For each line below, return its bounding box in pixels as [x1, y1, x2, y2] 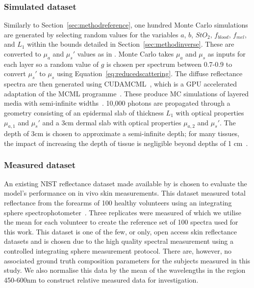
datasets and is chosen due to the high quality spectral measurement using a [4, 236, 234, 246]
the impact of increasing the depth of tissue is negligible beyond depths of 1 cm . [4, 138, 248, 148]
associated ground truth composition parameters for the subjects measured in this [4, 255, 251, 265]
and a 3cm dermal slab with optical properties [42, 117, 181, 127]
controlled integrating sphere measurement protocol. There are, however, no [4, 245, 232, 256]
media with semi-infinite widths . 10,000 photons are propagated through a [4, 98, 230, 108]
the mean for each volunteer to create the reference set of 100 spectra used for [4, 217, 238, 227]
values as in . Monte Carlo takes [77, 49, 174, 58]
